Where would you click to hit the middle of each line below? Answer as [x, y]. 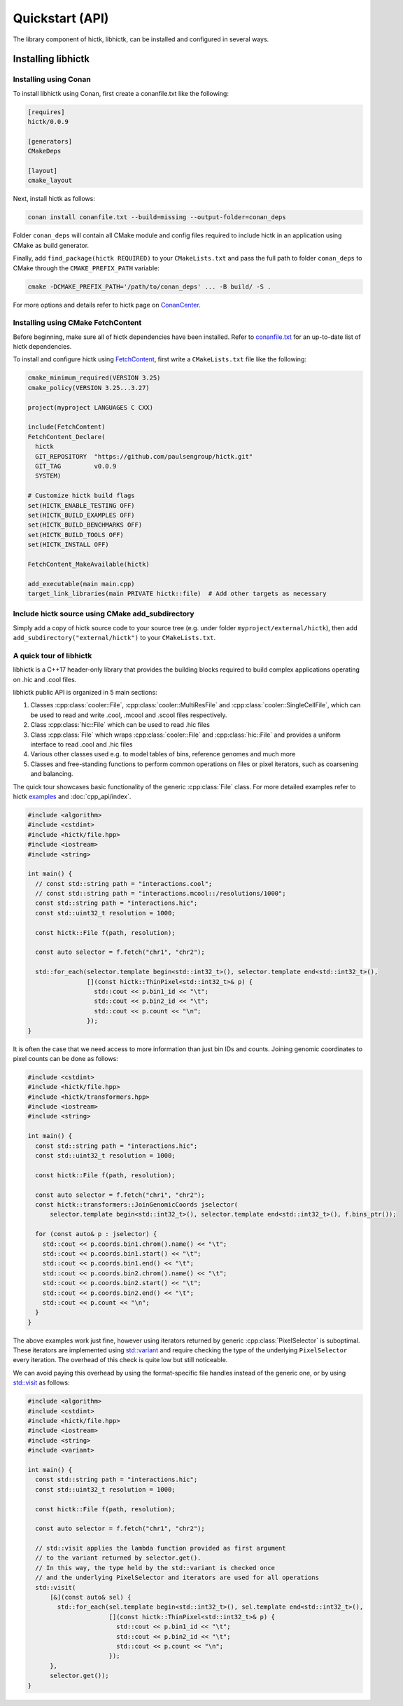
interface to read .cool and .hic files [82, 744]
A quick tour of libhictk [52, 656]
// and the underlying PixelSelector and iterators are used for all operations [177, 1578]
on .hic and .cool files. [45, 679]
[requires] [46, 112]
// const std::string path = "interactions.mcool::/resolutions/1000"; [161, 894]
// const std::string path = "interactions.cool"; [124, 883]
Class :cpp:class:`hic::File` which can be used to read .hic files [120, 725]
